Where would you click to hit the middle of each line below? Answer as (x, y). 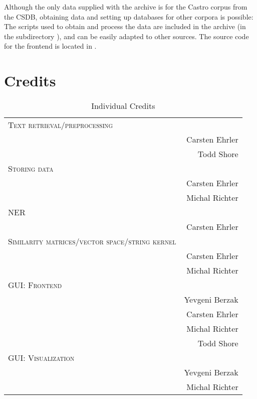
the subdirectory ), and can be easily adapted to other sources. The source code (126, 36)
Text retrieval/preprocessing (61, 125)
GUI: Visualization (41, 358)
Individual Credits (123, 106)
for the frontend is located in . (50, 46)
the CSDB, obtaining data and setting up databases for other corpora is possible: (129, 16)
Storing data (31, 169)
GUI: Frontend (35, 285)
